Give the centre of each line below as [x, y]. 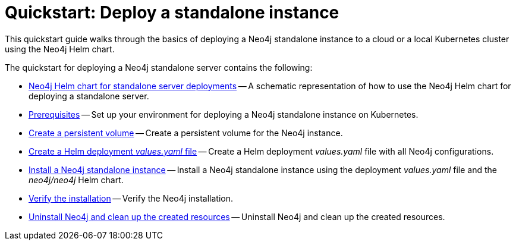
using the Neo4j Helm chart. [60, 49]
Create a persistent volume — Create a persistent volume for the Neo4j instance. [186, 133]
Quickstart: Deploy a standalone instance [172, 12]
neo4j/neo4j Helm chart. [76, 180]
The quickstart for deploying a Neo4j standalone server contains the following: [159, 67]
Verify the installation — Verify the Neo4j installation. [131, 198]
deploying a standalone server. [89, 96]
